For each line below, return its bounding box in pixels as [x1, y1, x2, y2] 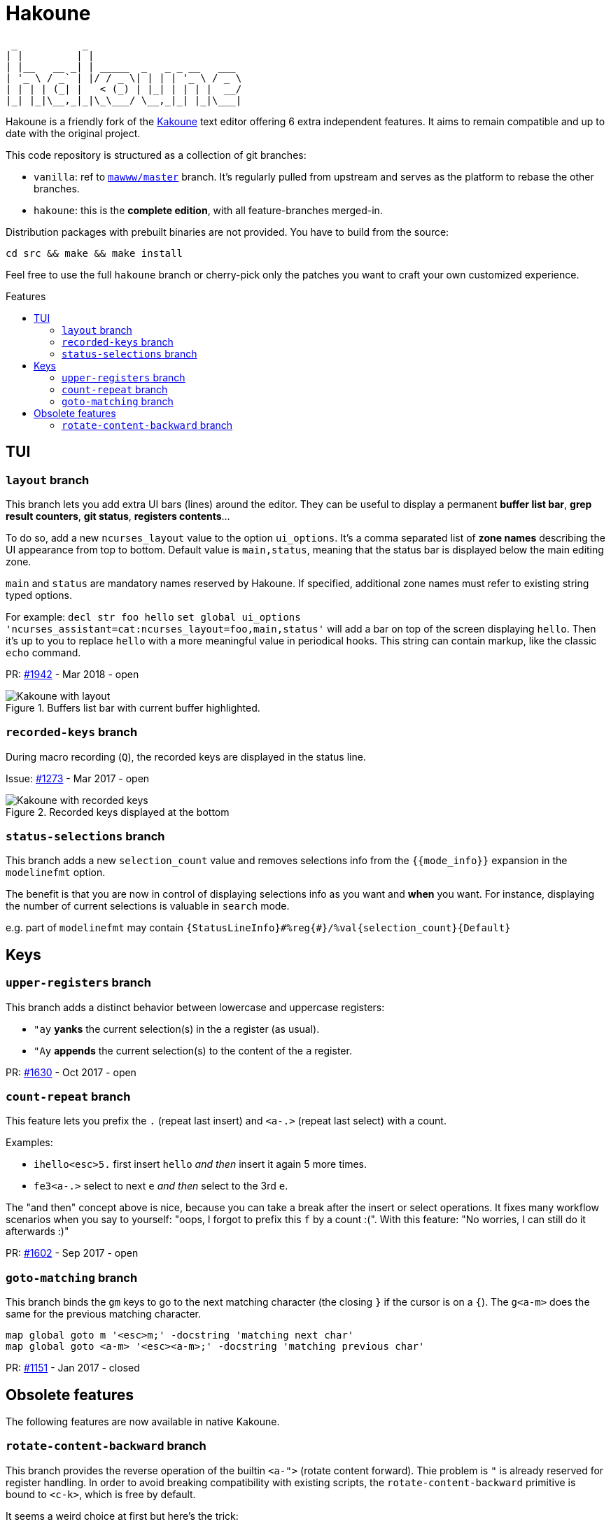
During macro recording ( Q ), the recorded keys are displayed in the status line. [6, 750, 366, 763]
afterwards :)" [6, 1225, 69, 1238]
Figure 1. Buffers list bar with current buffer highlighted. [6, 701, 260, 714]
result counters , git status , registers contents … [6, 509, 230, 522]
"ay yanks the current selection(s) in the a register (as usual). [34, 1022, 320, 1035]
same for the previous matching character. [6, 1308, 202, 1320]
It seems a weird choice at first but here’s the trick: [6, 1509, 239, 1522]
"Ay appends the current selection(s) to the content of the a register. [34, 1044, 352, 1057]
